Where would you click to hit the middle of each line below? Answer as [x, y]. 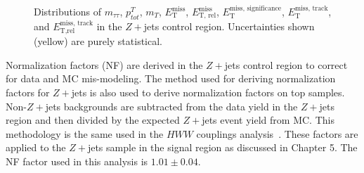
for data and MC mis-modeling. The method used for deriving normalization [171, 78]
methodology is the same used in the [85, 133]
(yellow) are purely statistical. [98, 41]
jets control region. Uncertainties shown [229, 26]
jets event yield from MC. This [268, 120]
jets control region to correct [286, 64]
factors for [28, 92]
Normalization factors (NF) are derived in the [104, 64]
